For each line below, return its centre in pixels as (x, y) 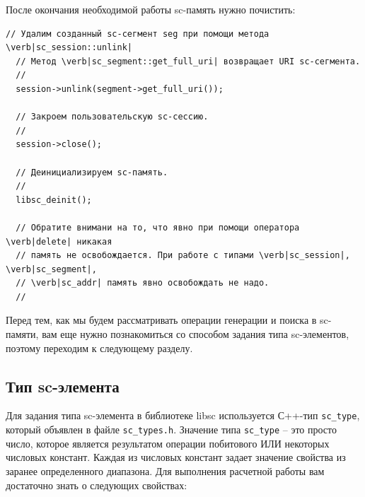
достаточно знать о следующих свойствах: (97, 485)
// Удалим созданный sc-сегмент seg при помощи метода (138, 34)
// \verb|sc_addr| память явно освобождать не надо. (143, 283)
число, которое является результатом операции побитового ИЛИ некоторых (168, 443)
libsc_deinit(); (54, 200)
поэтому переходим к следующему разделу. (99, 347)
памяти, (22, 334)
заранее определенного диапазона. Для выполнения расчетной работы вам (165, 470)
